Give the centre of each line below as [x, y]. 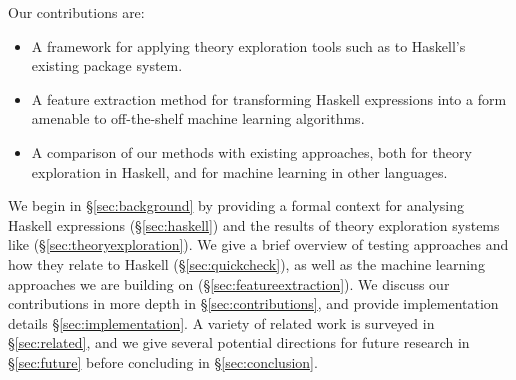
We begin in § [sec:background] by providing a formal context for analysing [236, 205]
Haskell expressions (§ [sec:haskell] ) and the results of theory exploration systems [254, 224]
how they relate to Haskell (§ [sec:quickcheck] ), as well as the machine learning [246, 263]
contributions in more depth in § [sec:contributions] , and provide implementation [253, 303]
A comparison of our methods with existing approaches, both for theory [251, 151]
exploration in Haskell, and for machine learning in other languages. [239, 171]
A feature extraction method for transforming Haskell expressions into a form [269, 98]
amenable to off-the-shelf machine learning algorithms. [198, 118]
